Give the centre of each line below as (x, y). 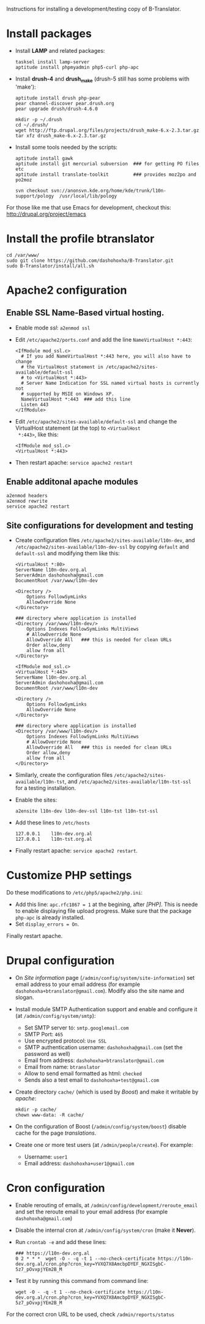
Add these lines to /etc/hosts (52, 822)
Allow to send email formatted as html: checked (83, 1074)
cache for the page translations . (56, 1133)
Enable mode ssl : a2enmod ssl (53, 328)
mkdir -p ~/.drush (39, 119)
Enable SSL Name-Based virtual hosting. (85, 313)
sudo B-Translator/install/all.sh (50, 266)
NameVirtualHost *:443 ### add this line (76, 399)
